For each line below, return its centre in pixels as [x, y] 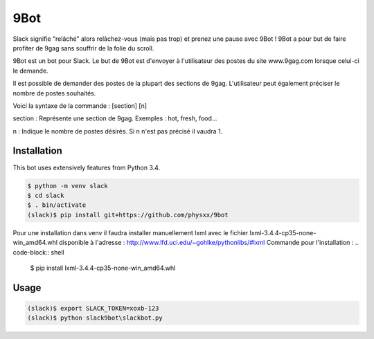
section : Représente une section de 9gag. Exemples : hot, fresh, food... [115, 118]
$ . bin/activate [57, 205]
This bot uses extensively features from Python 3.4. [87, 167]
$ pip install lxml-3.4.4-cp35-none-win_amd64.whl [103, 268]
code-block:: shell [39, 252]
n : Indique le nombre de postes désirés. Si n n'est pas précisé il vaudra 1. [118, 131]
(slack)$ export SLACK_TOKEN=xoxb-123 [93, 308]
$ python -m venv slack [68, 186]
